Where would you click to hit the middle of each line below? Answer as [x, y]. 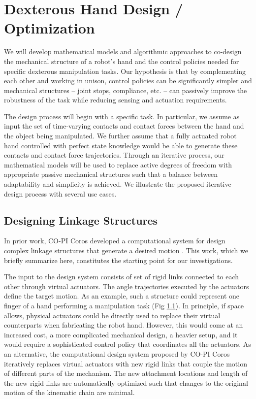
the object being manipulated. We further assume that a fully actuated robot [120, 136]
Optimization [49, 28]
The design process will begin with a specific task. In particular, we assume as [122, 116]
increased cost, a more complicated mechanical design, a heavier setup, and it [121, 334]
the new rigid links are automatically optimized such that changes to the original [126, 382]
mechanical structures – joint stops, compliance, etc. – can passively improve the [126, 90]
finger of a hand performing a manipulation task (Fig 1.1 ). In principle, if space [124, 305]
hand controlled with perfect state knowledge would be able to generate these [121, 145]
